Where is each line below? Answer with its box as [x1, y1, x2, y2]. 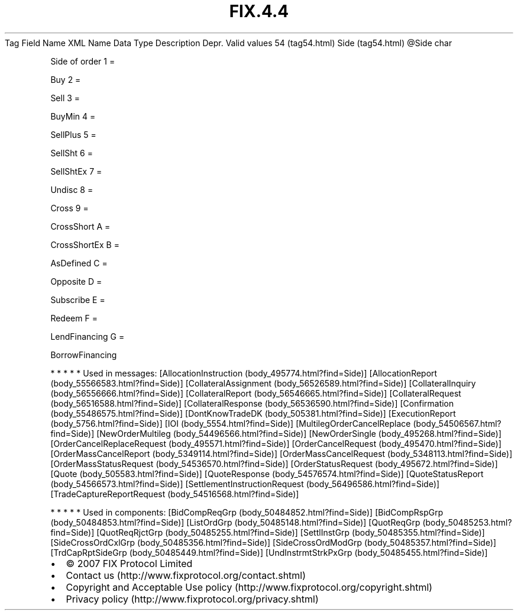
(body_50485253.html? [422, 517, 512, 527]
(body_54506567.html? [413, 418, 501, 429]
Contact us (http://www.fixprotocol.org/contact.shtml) [66, 569, 306, 581]
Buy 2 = [50, 74, 81, 85]
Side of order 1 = [50, 56, 115, 66]
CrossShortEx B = [50, 239, 119, 250]
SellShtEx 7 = [50, 166, 102, 176]
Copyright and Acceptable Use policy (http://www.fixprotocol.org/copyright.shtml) [66, 581, 433, 593]
